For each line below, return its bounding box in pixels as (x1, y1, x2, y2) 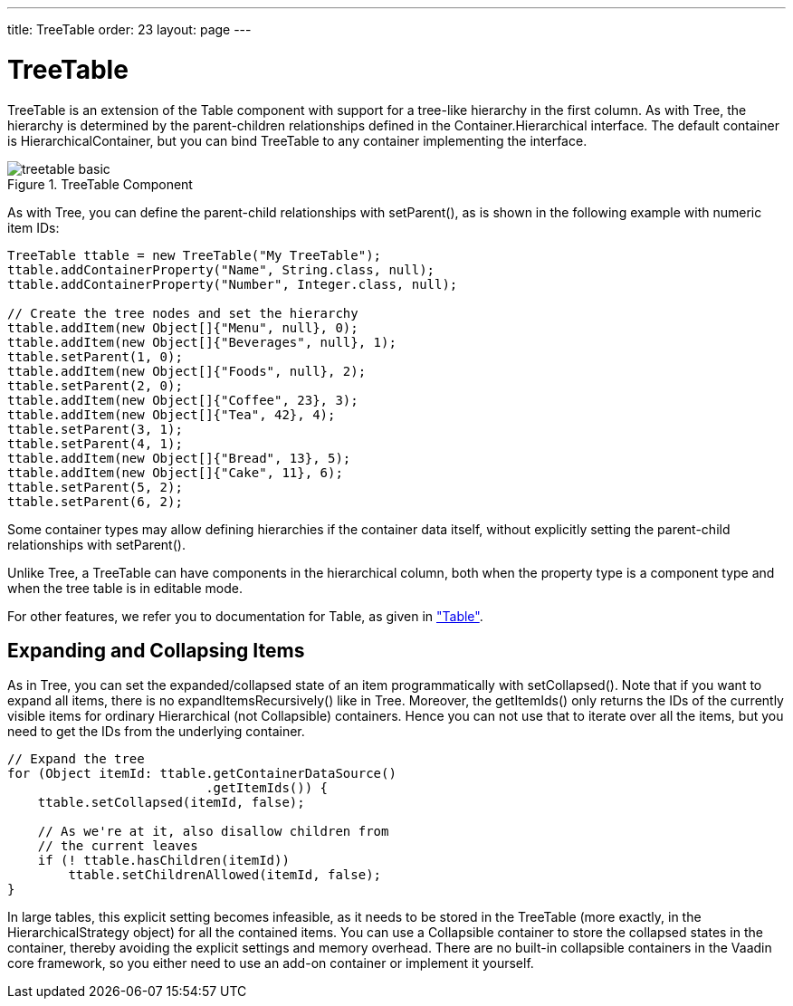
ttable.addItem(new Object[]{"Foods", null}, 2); (7, 363, 367, 378)
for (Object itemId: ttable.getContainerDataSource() (7, 766, 396, 781)
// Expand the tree (7, 752, 145, 767)
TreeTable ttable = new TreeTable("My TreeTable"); (7, 247, 382, 263)
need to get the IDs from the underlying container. (7, 723, 305, 740)
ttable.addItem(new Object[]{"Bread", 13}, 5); (7, 450, 351, 465)
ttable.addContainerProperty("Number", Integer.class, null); (7, 276, 458, 292)
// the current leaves (37, 838, 198, 854)
